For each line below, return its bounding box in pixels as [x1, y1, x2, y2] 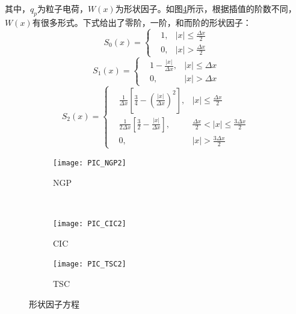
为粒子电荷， [37, 2, 88, 14]
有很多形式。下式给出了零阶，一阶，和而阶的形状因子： [32, 16, 251, 28]
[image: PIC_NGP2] [53, 159, 126, 168]
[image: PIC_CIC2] [53, 220, 126, 229]
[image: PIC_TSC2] [53, 260, 126, 269]
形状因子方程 [29, 297, 79, 310]
